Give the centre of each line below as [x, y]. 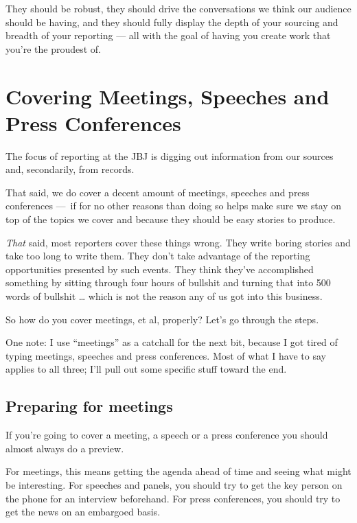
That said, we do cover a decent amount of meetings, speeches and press [158, 192]
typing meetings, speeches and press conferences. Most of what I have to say [166, 355]
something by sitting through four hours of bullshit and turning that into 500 [168, 282]
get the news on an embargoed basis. [83, 512]
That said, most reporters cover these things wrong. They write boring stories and [178, 242]
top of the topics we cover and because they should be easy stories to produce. [171, 219]
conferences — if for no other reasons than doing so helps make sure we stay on [174, 206]
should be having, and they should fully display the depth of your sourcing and [172, 22]
